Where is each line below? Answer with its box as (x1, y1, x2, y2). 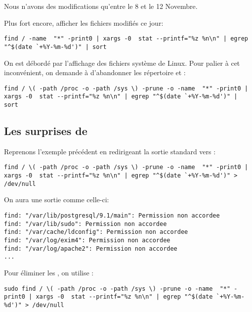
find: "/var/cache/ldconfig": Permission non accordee (4, 228, 188, 236)
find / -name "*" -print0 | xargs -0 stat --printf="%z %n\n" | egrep (4, 35, 248, 43)
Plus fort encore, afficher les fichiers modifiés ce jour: (4, 17, 164, 28)
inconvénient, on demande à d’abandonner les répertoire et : (4, 67, 186, 78)
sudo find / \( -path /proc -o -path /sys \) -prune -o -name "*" (4, 285, 231, 292)
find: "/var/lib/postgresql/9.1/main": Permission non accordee (4, 212, 220, 220)
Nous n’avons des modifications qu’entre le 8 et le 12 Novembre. (4, 1, 198, 11)
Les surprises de (4, 123, 87, 138)
